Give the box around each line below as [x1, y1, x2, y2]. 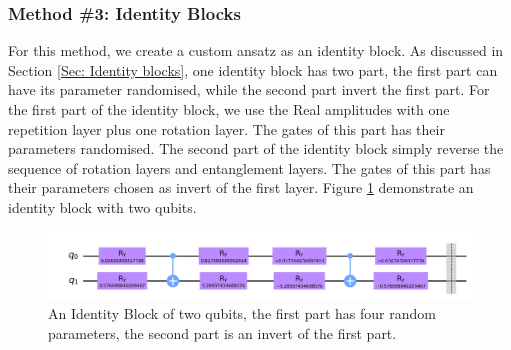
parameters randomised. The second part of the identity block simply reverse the [8, 138, 504, 159]
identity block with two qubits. [8, 196, 197, 217]
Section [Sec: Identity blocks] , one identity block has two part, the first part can [8, 59, 498, 80]
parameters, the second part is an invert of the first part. [48, 323, 397, 344]
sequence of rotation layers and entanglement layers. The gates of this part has [8, 157, 491, 178]
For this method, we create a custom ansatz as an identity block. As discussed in [8, 40, 504, 61]
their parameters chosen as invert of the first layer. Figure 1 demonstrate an [8, 177, 474, 198]
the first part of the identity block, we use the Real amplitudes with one [8, 99, 450, 119]
